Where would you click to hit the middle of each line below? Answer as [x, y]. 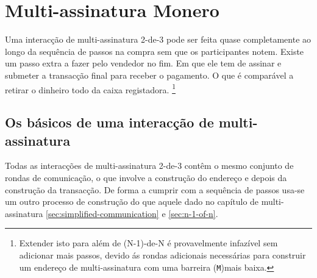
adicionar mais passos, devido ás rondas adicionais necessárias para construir [162, 255]
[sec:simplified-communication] [102, 213]
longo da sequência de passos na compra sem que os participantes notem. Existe [155, 51]
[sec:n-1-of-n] [192, 213]
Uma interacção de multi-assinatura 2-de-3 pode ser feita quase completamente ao [158, 39]
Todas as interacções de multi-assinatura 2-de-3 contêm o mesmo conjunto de [149, 166]
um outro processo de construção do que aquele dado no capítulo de [132, 201]
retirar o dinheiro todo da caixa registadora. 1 [90, 88]
